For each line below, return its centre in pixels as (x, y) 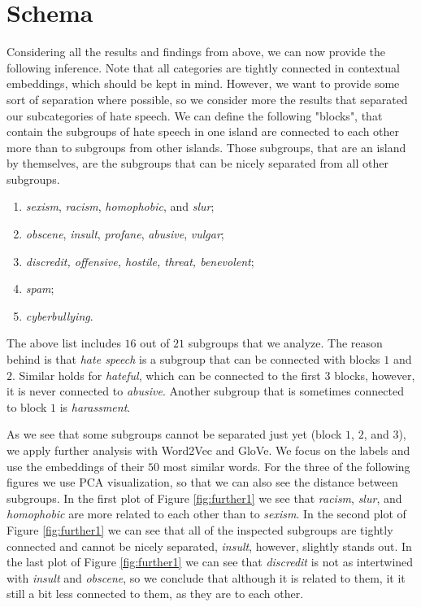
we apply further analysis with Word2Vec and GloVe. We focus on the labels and (208, 450)
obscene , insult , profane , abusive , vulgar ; (125, 234)
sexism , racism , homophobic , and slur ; (120, 206)
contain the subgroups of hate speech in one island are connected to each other (203, 131)
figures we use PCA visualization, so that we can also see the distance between (202, 482)
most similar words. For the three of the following (286, 466)
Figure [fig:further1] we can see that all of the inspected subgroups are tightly (200, 529)
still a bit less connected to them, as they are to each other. (155, 594)
